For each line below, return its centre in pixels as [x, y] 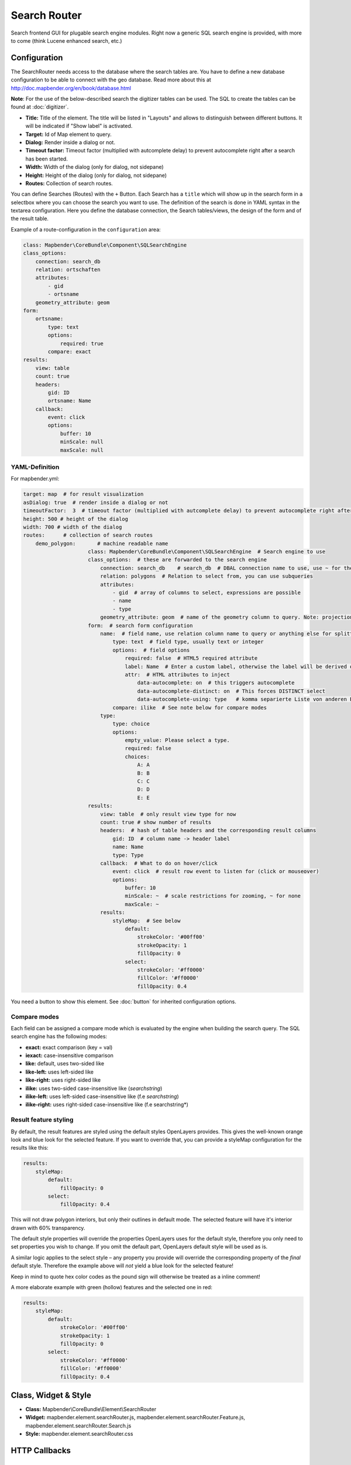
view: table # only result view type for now [168, 814]
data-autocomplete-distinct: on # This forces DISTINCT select [231, 691]
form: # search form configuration [140, 625]
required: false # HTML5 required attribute [191, 658]
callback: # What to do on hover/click [159, 863]
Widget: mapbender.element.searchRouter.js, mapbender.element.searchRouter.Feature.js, [135, 1418]
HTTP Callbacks [41, 1450]
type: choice [131, 724]
